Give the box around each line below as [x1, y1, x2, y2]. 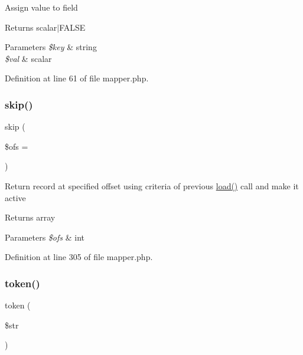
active [5, 191, 26, 203]
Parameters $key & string [5, 41, 97, 53]
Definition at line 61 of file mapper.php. [5, 72, 149, 84]
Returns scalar [5, 21, 57, 33]
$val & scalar [5, 52, 52, 64]
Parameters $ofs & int [5, 231, 84, 243]
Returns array [5, 211, 56, 223]
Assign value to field [5, 1, 78, 13]
